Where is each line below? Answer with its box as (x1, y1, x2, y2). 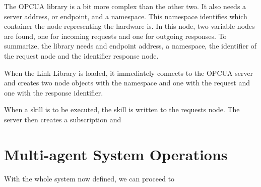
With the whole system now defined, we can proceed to (4, 173, 175, 183)
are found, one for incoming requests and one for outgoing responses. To (4, 30, 227, 41)
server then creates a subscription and (4, 114, 121, 124)
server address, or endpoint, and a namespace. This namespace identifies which (4, 11, 247, 21)
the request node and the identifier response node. (4, 50, 159, 61)
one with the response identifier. (4, 87, 103, 98)
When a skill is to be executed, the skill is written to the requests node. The (4, 104, 240, 115)
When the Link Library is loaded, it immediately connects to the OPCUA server (4, 67, 253, 78)
